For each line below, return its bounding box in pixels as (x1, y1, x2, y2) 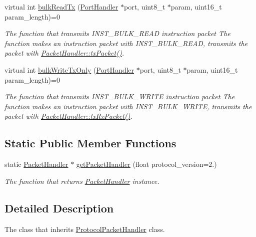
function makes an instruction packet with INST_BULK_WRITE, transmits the (4, 101, 252, 111)
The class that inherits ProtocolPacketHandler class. (4, 223, 165, 234)
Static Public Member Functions (4, 135, 176, 151)
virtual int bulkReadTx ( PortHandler (4, 2, 118, 12)
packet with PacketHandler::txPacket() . (4, 48, 124, 58)
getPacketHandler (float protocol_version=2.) (76, 159, 217, 169)
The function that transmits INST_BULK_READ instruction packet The (4, 28, 230, 39)
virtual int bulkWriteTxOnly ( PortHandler (4, 64, 134, 75)
